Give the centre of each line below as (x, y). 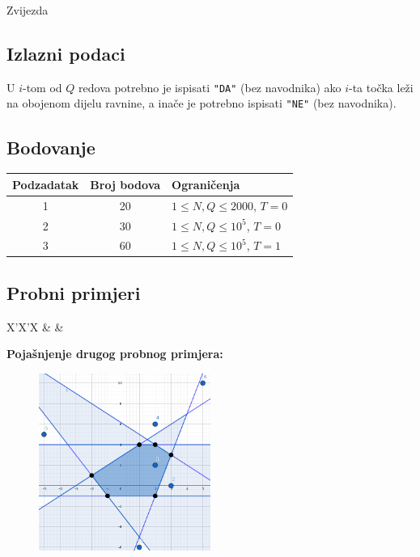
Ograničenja (206, 184)
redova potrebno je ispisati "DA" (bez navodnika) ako (210, 87)
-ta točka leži (381, 87)
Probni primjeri (74, 292)
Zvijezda (28, 10)
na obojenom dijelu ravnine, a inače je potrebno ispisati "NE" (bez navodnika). (202, 103)
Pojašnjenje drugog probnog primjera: (115, 354)
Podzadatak (46, 184)
